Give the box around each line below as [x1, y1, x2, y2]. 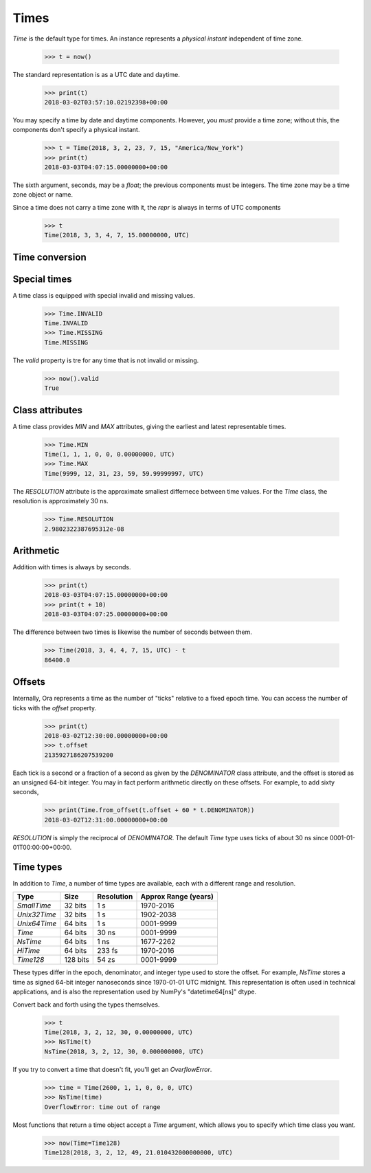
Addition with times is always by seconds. [12, 563, 131, 571]
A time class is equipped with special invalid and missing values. [12, 291, 195, 299]
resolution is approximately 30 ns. [12, 497, 109, 505]
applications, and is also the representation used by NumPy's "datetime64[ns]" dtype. [12, 987, 257, 996]
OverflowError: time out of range [44, 1103, 161, 1110]
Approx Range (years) [140, 892, 214, 901]
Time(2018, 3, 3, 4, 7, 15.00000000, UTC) [44, 231, 190, 239]
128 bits [64, 955, 89, 965]
